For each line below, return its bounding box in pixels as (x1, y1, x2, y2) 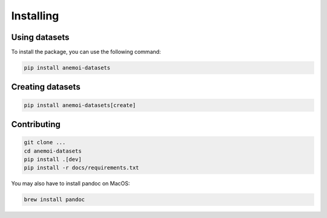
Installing (11, 9, 59, 22)
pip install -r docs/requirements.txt (24, 164, 139, 171)
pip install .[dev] (24, 156, 82, 163)
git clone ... (24, 139, 66, 146)
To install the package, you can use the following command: (11, 48, 161, 56)
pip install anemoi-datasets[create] (24, 102, 136, 108)
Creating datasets (11, 82, 81, 92)
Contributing (11, 119, 61, 130)
